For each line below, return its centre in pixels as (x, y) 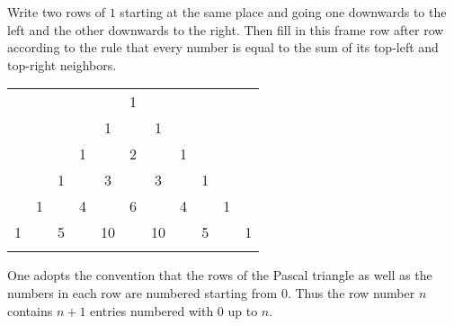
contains (30, 310)
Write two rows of (57, 12)
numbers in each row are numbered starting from (142, 292)
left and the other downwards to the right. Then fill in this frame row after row (226, 29)
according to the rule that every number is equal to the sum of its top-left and (223, 47)
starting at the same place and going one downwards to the (283, 12)
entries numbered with (152, 310)
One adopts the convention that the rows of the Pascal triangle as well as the (220, 275)
